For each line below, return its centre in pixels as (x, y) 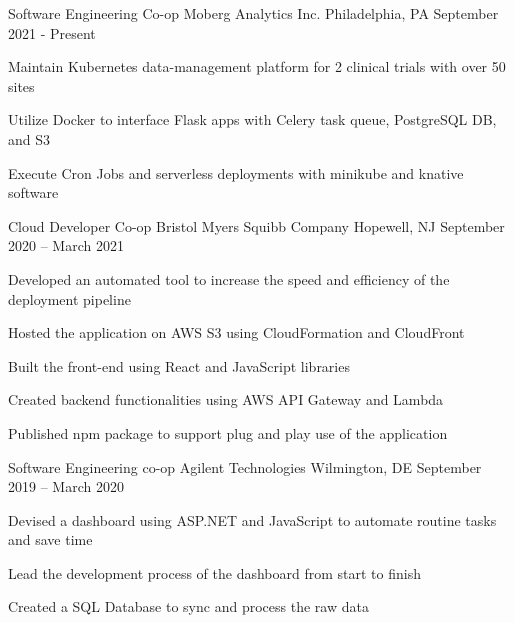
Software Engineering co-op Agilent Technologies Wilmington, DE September (245, 466)
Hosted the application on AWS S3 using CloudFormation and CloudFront (236, 332)
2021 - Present (52, 32)
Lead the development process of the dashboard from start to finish (214, 572)
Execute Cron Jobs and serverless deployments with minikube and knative (236, 172)
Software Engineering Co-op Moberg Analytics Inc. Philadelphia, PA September (253, 13)
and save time (50, 539)
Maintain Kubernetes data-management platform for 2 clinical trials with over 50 (257, 66)
